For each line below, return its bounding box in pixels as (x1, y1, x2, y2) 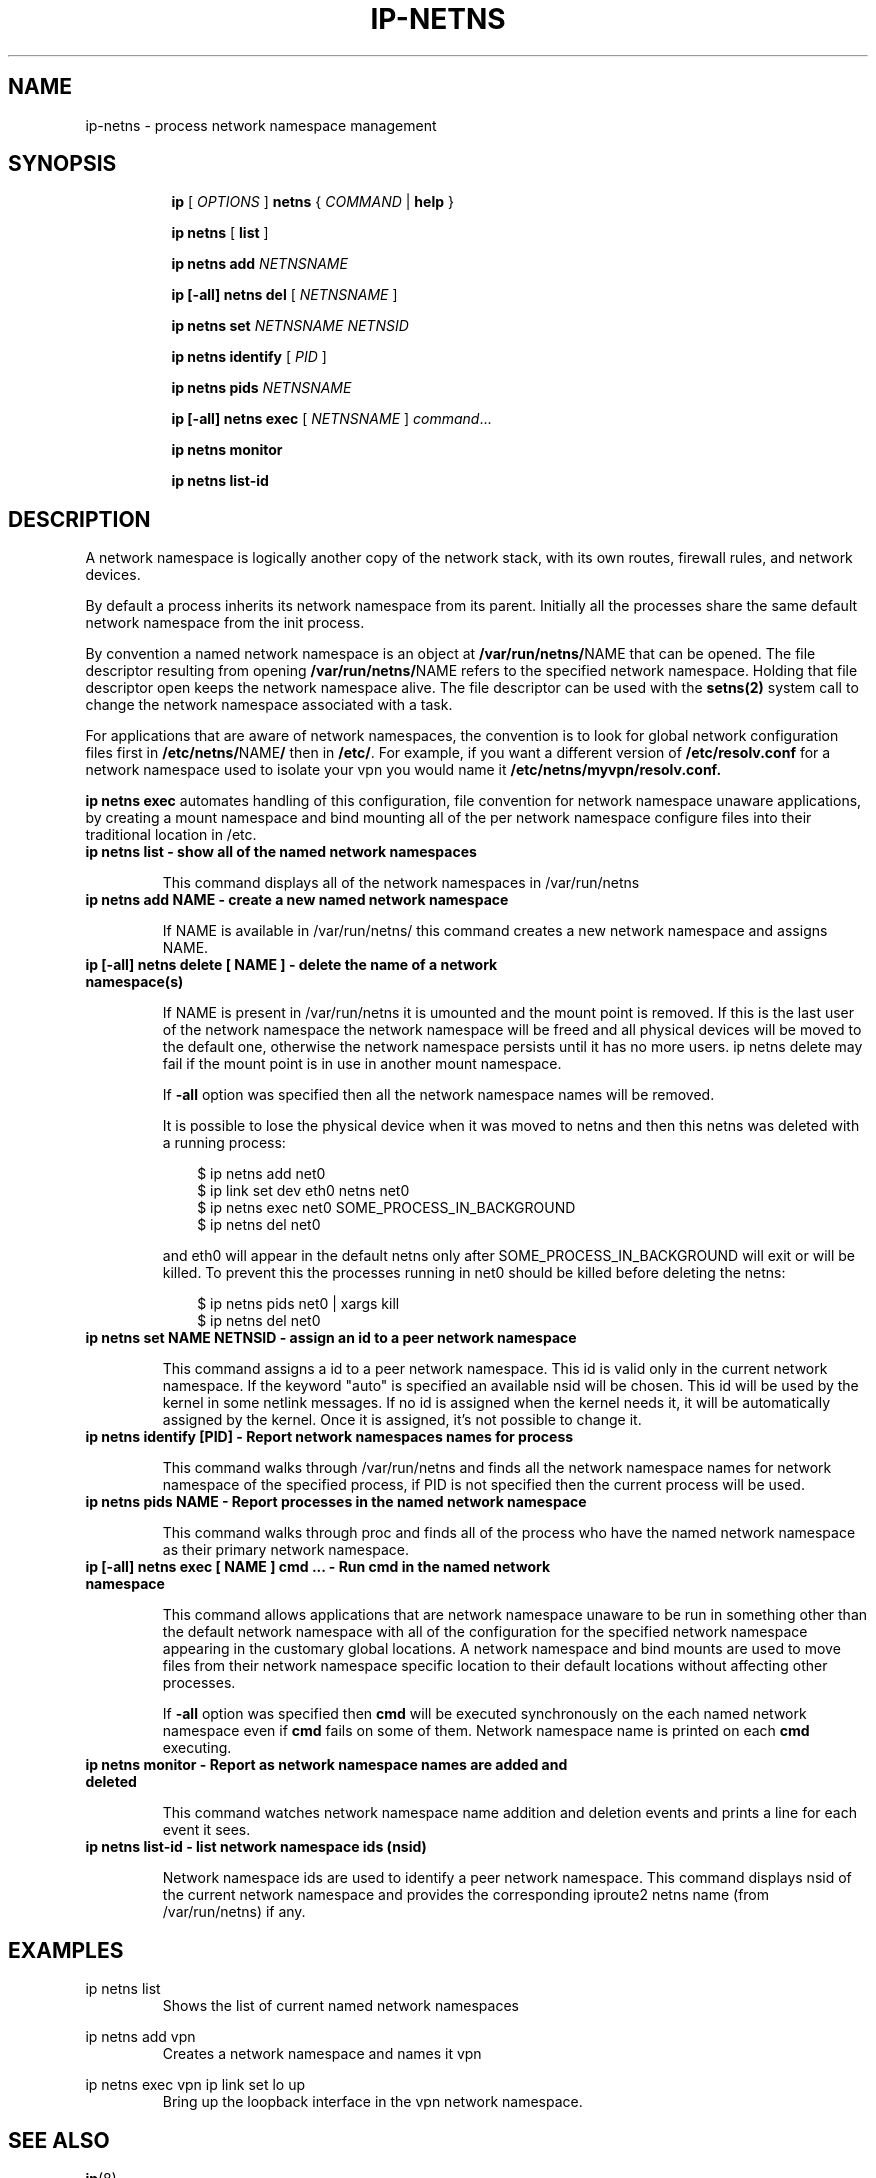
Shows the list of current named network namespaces (162, 1997, 519, 2015)
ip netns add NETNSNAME (171, 255, 348, 273)
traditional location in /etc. (85, 826, 257, 844)
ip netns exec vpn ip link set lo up (85, 2076, 306, 2094)
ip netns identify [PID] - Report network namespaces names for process (85, 1428, 574, 1446)
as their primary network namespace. (162, 1541, 410, 1559)
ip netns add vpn (85, 2028, 196, 2046)
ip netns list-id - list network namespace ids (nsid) (85, 1838, 427, 1856)
